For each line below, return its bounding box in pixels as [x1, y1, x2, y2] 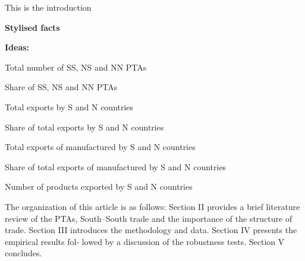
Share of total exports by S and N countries [5, 120, 164, 133]
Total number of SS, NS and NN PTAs [5, 61, 147, 73]
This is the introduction [5, 1, 92, 13]
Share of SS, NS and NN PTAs [5, 81, 118, 93]
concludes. [5, 247, 42, 259]
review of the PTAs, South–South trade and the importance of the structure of [5, 212, 293, 224]
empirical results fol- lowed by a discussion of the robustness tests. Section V [5, 235, 285, 247]
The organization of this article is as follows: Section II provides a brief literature [5, 200, 300, 212]
